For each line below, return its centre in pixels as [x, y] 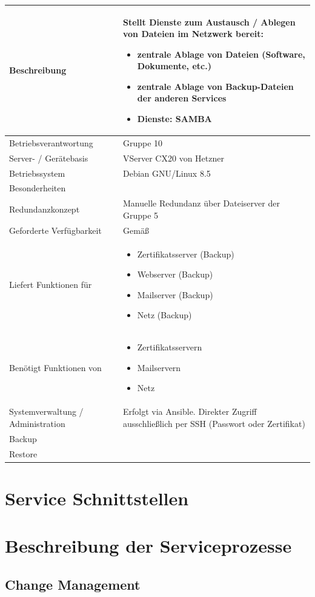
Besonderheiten [38, 188]
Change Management [73, 584]
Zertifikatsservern [170, 347]
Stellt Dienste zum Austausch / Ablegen [209, 22]
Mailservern [159, 367]
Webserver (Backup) [175, 274]
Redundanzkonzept [45, 209]
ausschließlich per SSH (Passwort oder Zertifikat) [214, 423]
